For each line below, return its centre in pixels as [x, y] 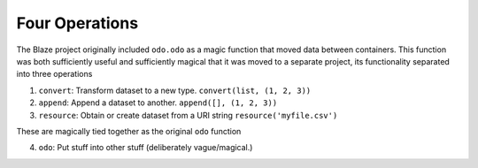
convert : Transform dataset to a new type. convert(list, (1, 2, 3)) [175, 90]
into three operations [54, 74]
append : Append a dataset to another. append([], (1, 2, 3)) [158, 103]
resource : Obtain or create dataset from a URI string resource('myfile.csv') [188, 115]
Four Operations [77, 23]
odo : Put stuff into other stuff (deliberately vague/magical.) [146, 148]
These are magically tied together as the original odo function [129, 131]
